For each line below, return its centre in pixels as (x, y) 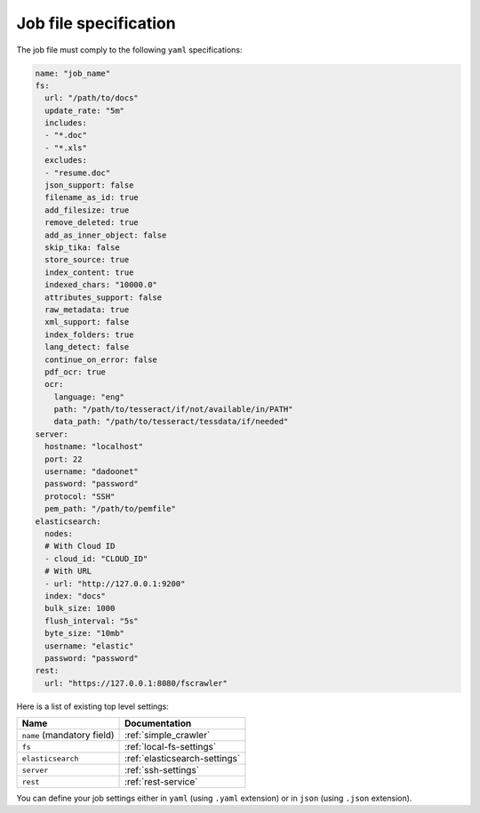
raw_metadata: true (87, 310)
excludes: (66, 161)
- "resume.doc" (78, 173)
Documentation (158, 723)
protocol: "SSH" (80, 496)
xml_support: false (87, 322)
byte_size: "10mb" (84, 633)
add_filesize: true (87, 210)
